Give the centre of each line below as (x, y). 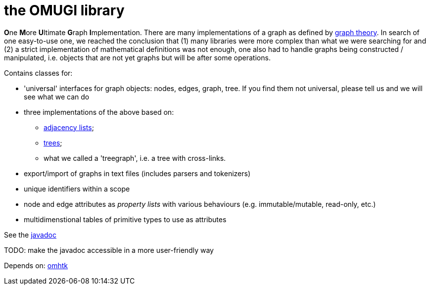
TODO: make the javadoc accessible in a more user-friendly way (109, 250)
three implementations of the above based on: (99, 112)
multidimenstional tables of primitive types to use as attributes (125, 219)
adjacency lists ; (69, 127)
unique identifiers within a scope (77, 189)
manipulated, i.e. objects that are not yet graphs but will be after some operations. (137, 57)
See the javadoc (30, 235)
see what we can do (57, 96)
